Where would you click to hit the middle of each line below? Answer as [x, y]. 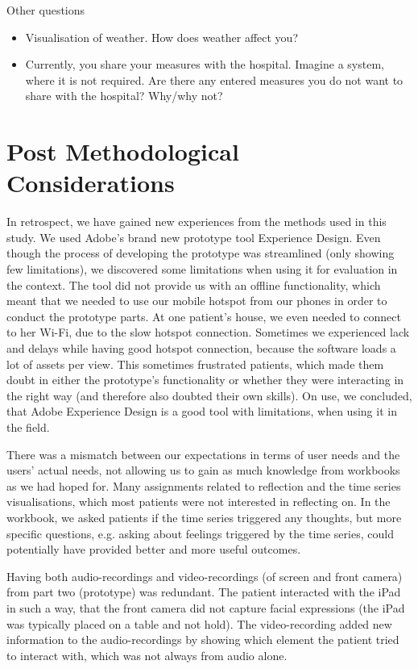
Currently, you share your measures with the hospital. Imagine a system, [205, 64]
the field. [28, 427]
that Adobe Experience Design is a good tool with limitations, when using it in [202, 411]
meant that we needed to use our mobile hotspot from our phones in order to [197, 301]
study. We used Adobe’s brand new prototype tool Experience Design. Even [194, 237]
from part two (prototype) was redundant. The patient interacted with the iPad [204, 592]
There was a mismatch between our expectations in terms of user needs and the [203, 454]
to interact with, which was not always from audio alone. [147, 655]
